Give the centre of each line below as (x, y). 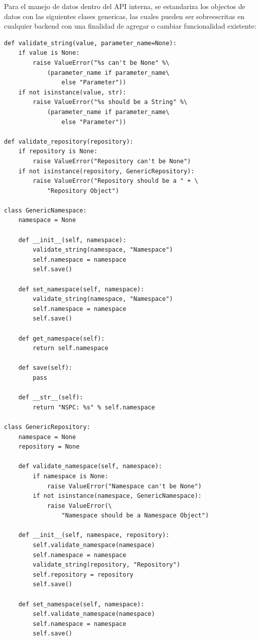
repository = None (49, 447)
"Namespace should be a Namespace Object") (135, 516)
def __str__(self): (51, 398)
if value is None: (49, 53)
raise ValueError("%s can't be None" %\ (101, 63)
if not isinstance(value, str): (72, 92)
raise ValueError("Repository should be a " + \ (115, 181)
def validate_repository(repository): (69, 141)
